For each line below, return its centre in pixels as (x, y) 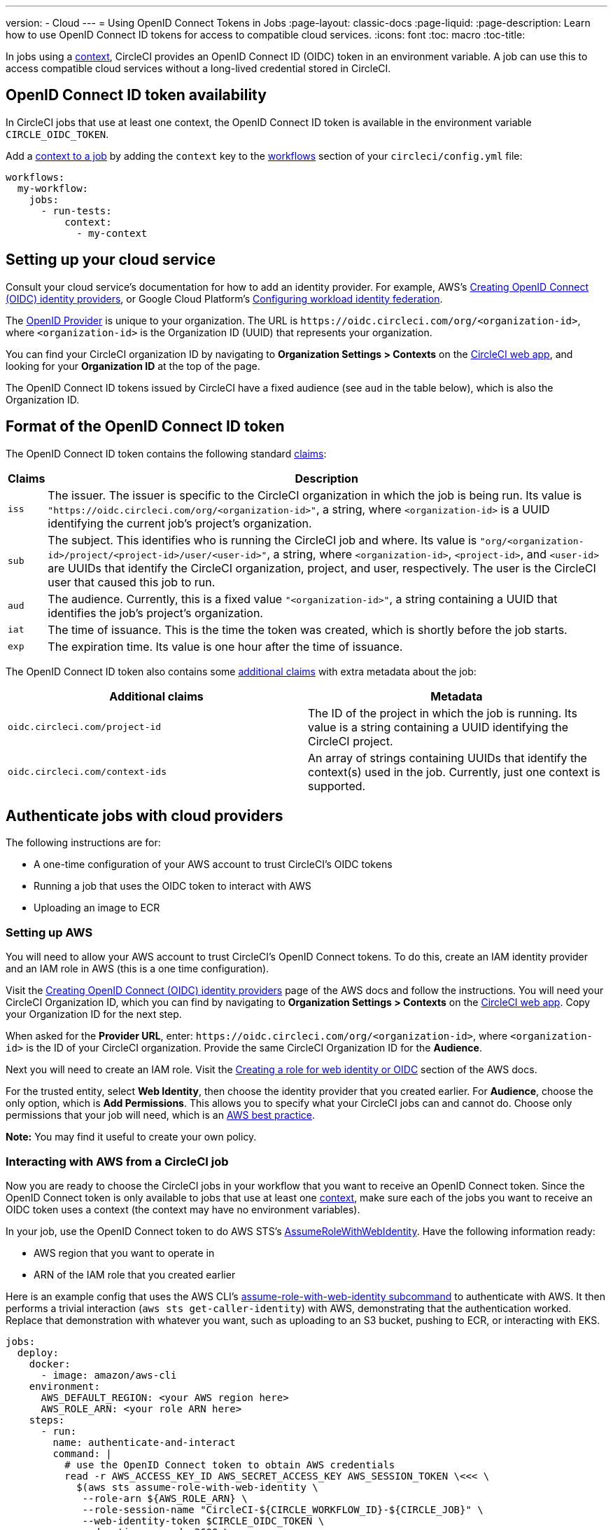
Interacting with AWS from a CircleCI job (117, 1161)
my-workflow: (53, 188)
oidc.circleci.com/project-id (85, 727)
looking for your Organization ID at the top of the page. (133, 366)
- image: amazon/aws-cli (109, 1375)
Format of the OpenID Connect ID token (145, 427)
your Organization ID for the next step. (94, 1014)
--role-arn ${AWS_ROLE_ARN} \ (165, 1498)
